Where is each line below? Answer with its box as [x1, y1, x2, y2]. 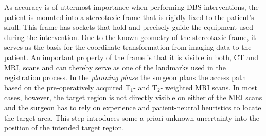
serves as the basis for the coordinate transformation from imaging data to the [4, 42, 252, 52]
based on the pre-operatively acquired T [4, 82, 131, 92]
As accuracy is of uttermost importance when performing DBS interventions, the [4, 2, 259, 12]
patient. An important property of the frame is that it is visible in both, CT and [4, 51, 258, 62]
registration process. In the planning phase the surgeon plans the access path [4, 72, 246, 83]
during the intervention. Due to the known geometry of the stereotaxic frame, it [4, 31, 256, 42]
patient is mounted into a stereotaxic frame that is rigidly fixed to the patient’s [4, 11, 254, 22]
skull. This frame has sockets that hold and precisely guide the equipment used [4, 22, 253, 32]
